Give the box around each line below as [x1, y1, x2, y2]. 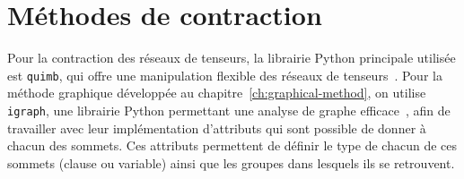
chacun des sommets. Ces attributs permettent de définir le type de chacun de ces [7, 136, 458, 155]
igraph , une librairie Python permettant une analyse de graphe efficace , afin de [7, 100, 451, 119]
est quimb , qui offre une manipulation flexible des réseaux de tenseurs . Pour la [7, 65, 442, 84]
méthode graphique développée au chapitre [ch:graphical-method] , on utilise [7, 83, 426, 102]
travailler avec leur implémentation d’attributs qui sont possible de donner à [7, 118, 426, 137]
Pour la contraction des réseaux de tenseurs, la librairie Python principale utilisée [7, 48, 456, 67]
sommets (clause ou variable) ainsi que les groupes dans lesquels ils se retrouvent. [7, 153, 455, 172]
